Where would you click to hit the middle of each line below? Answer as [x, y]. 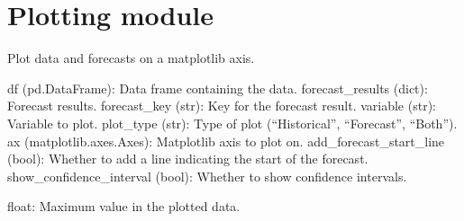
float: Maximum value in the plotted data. [124, 206]
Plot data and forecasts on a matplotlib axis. [131, 58]
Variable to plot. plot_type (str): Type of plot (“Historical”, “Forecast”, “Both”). [232, 123]
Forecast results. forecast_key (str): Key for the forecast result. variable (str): [222, 106]
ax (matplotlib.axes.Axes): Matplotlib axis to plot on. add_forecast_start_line [226, 141]
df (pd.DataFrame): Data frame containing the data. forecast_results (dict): [218, 88]
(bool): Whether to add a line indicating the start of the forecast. [188, 159]
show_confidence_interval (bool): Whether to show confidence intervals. [207, 176]
